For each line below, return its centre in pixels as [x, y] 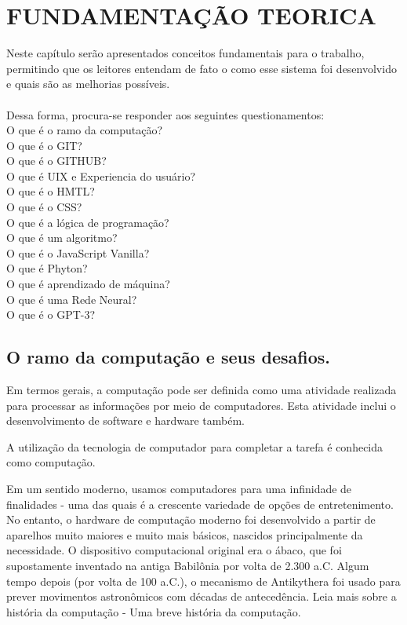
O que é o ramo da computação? [85, 130]
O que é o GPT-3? [51, 314]
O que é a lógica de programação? [88, 222]
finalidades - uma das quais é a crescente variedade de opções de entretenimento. [200, 504]
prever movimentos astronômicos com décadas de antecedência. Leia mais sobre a [202, 596]
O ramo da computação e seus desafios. [168, 357]
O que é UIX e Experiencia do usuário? [101, 175]
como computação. [51, 462]
